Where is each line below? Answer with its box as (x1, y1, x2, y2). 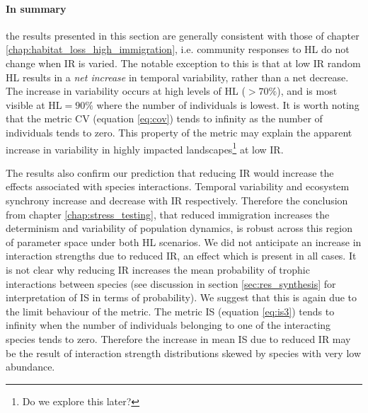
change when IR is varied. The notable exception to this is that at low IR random (6, 55, 361, 70)
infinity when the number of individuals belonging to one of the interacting (6, 318, 331, 332)
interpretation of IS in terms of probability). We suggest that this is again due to (6, 290, 357, 305)
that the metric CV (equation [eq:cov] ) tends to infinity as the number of (6, 111, 323, 126)
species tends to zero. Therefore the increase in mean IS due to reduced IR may (6, 331, 351, 346)
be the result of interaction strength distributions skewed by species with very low (6, 345, 361, 360)
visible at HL (6, 97, 62, 112)
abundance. (6, 359, 55, 374)
